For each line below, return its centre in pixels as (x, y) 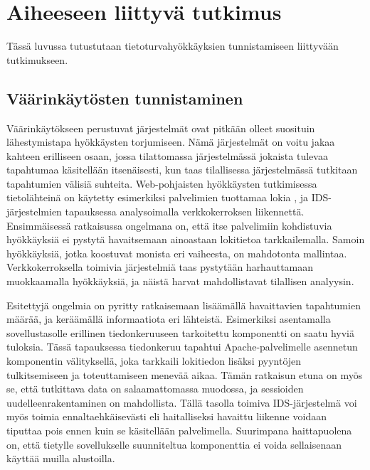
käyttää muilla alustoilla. (61, 458)
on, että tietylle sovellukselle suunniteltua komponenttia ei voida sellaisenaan (174, 444)
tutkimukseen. (37, 59)
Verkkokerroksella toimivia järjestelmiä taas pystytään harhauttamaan (160, 267)
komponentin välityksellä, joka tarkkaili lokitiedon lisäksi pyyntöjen (154, 361)
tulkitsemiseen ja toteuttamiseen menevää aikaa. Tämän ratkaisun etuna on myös (185, 374)
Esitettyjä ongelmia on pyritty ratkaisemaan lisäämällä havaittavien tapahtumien (184, 305)
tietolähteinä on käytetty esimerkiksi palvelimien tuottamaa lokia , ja (158, 197)
